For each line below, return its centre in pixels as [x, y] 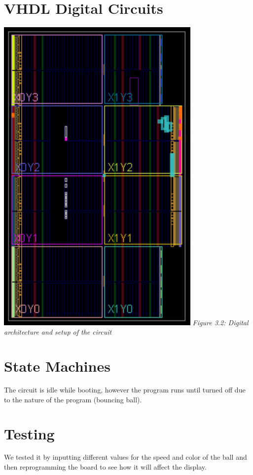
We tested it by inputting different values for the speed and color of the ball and [126, 457]
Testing [29, 433]
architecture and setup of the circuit [58, 332]
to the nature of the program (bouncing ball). [73, 399]
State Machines [57, 366]
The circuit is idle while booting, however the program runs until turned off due [125, 390]
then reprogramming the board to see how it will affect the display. [105, 467]
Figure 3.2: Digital [220, 322]
